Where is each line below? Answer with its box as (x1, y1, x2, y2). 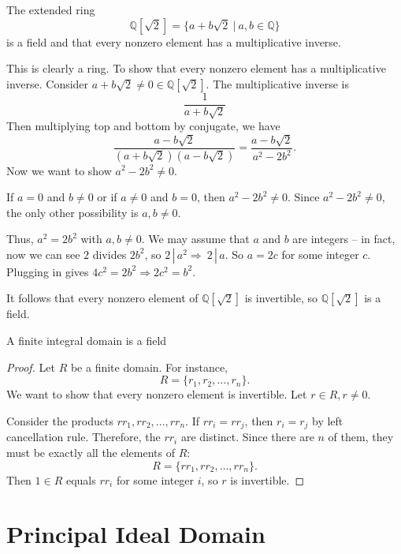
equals (65, 471, 96, 488)
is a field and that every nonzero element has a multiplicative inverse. (6, 33, 341, 50)
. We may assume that (141, 230, 250, 247)
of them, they (328, 429, 394, 445)
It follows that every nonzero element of (6, 290, 199, 306)
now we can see (6, 245, 80, 262)
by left (312, 412, 343, 429)
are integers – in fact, (292, 230, 395, 247)
